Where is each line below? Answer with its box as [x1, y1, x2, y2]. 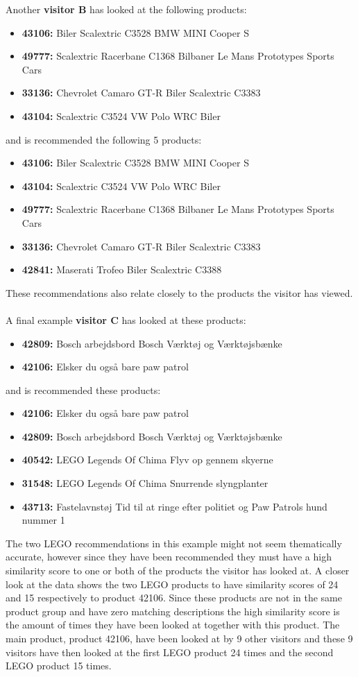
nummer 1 [22, 513, 65, 527]
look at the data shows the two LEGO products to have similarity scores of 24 [6, 576, 339, 591]
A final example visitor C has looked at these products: [6, 312, 246, 327]
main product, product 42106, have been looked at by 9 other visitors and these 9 [6, 631, 353, 645]
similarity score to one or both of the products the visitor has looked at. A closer [6, 563, 350, 578]
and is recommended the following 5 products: [6, 132, 202, 146]
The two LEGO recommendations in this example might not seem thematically [6, 535, 342, 550]
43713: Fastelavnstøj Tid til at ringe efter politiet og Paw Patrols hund [22, 499, 327, 513]
